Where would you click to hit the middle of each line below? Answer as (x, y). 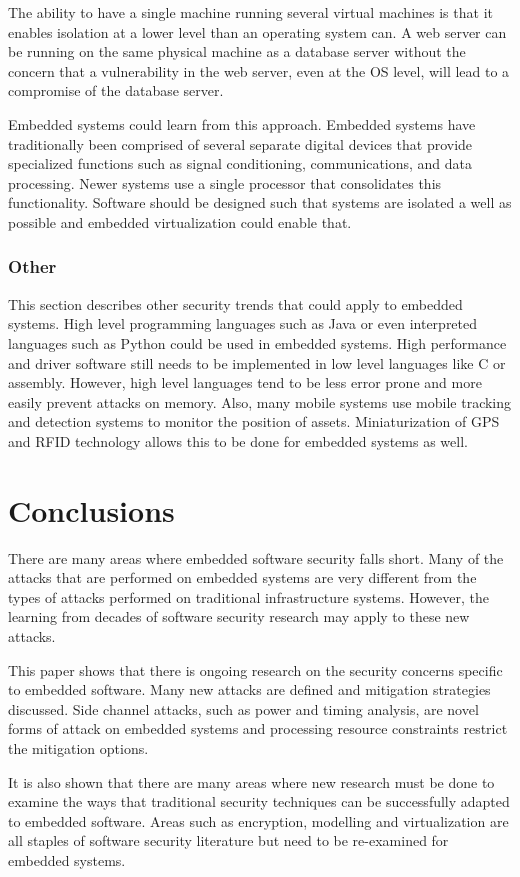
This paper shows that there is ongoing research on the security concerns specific (255, 669)
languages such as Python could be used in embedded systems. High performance (257, 342)
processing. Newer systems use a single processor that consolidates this (225, 182)
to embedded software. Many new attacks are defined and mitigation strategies (249, 689)
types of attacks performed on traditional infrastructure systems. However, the (249, 596)
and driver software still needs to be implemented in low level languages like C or (257, 362)
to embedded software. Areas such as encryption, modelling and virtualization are (258, 820)
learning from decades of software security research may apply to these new (239, 616)
